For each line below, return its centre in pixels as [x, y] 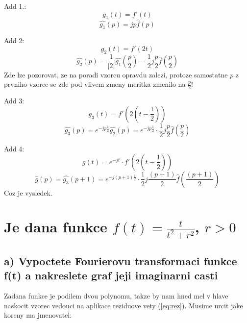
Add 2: [14, 40]
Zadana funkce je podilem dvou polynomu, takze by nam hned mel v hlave [116, 296]
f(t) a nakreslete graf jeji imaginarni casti [111, 275]
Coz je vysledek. [28, 192]
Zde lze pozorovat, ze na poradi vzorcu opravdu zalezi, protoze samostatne [116, 74]
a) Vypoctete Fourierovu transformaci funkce [121, 261]
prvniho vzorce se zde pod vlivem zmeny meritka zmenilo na [95, 84]
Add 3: [14, 101]
